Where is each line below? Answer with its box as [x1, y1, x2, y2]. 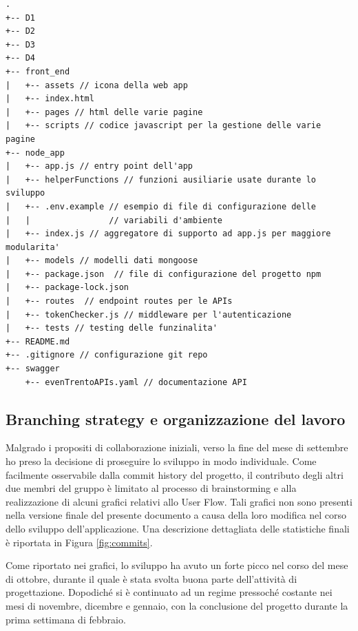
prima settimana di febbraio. [6, 612, 126, 626]
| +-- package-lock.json [6, 282, 129, 293]
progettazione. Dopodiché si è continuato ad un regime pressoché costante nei [6, 585, 333, 599]
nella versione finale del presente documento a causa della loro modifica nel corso [6, 508, 347, 522]
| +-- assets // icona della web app [6, 80, 188, 90]
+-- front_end [6, 66, 70, 76]
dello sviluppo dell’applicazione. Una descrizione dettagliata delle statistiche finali [6, 521, 350, 535]
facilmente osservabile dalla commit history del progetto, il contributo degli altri [6, 467, 344, 482]
